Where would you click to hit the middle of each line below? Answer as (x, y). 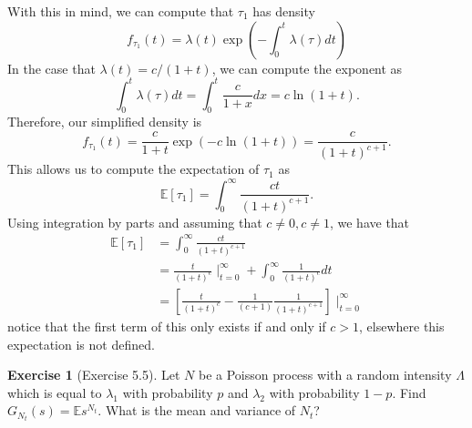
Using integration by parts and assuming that (135, 222)
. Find (409, 392)
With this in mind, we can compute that (121, 11)
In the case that (51, 68)
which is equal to (55, 392)
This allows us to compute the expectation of (133, 169)
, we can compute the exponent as (307, 68)
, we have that (369, 222)
